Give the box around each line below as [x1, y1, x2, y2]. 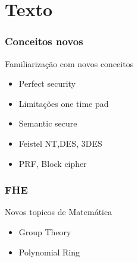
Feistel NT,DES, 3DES [18, 137, 102, 149]
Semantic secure [18, 117, 77, 130]
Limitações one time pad [18, 97, 109, 109]
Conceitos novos [5, 34, 83, 49]
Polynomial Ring [18, 245, 80, 258]
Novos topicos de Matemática [5, 206, 112, 218]
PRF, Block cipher [18, 157, 87, 169]
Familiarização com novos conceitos [5, 57, 134, 70]
